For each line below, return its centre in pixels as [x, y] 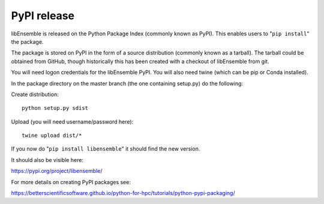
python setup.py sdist [55, 108]
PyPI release [43, 16]
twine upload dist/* [52, 136]
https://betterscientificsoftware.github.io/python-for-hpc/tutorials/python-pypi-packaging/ [123, 193]
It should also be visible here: [47, 160]
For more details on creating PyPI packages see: [71, 182]
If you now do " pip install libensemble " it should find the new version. [106, 149]
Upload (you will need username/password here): [72, 121]
